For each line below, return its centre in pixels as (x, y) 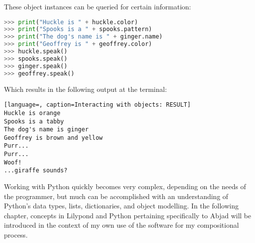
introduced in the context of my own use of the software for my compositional (122, 225)
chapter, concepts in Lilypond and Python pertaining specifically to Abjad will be (127, 215)
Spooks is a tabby (34, 121)
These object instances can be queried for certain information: (97, 6)
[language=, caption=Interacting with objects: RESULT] (97, 105)
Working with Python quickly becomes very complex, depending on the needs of (125, 186)
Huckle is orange (32, 113)
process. (16, 235)
